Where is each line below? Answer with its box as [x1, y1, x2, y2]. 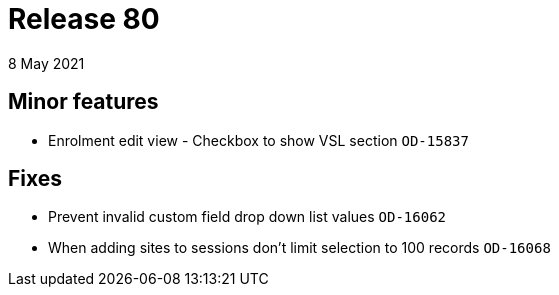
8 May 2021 [8, 54, 85, 72]
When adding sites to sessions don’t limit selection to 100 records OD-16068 [48, 239, 551, 257]
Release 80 [8, 2, 160, 36]
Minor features [8, 89, 159, 115]
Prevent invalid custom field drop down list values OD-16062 [48, 208, 447, 226]
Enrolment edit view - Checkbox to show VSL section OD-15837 [48, 131, 469, 149]
